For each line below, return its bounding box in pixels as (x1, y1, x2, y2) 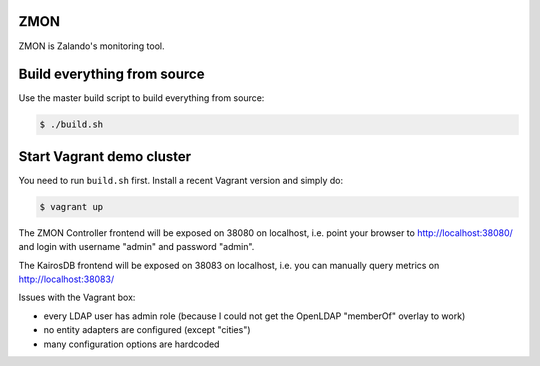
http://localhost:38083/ (18, 273, 115, 285)
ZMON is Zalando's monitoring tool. (18, 40, 165, 52)
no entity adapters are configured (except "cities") (43, 324, 251, 336)
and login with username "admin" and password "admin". (18, 241, 255, 253)
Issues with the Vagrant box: (18, 291, 136, 304)
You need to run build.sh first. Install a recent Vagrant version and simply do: (18, 174, 344, 186)
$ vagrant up (39, 201, 104, 212)
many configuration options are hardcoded (43, 338, 220, 350)
